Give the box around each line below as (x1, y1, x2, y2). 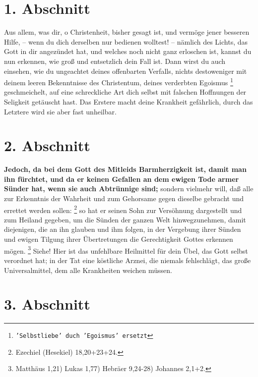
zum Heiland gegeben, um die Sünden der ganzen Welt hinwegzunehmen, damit (4, 214, 246, 224)
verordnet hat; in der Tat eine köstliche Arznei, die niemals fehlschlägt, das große (4, 255, 251, 265)
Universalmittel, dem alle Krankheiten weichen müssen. (4, 265, 173, 275)
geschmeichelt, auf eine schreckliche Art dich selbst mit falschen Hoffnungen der (4, 87, 247, 97)
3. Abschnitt (4, 294, 90, 314)
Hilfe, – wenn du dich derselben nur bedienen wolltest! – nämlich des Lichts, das (4, 36, 248, 47)
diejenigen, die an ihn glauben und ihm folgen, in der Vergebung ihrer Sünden (4, 224, 241, 234)
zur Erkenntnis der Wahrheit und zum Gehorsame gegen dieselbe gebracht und (4, 193, 244, 204)
